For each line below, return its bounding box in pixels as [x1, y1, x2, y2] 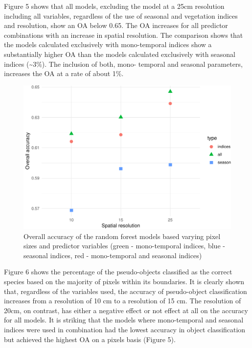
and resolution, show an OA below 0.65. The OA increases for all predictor [4, 20, 228, 30]
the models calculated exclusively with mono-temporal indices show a [4, 39, 212, 50]
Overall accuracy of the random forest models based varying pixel [23, 231, 221, 241]
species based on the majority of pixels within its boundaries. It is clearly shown [4, 276, 245, 286]
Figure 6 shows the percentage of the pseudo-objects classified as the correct [4, 267, 232, 277]
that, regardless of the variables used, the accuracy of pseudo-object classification [4, 286, 247, 296]
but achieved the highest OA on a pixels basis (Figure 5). [4, 334, 176, 344]
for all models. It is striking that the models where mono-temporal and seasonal [4, 315, 244, 325]
